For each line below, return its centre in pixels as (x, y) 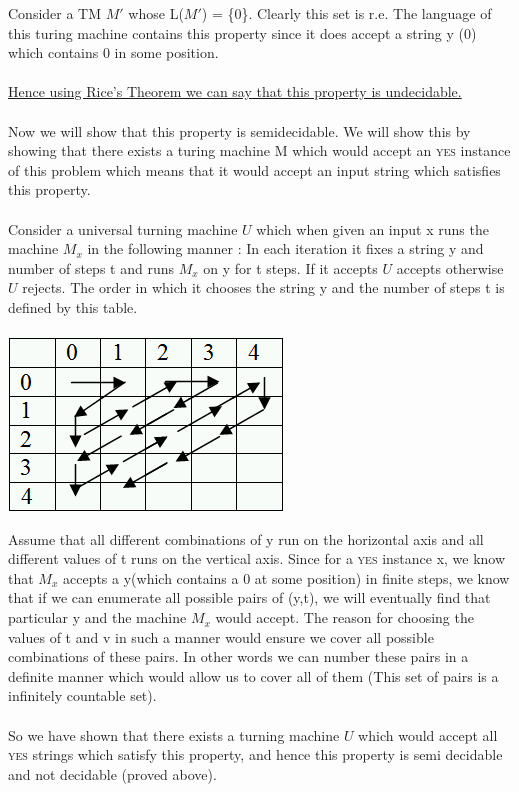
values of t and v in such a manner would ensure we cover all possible (221, 636)
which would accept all (428, 734)
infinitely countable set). (82, 695)
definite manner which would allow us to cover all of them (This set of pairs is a (253, 675)
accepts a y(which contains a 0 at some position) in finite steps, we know (286, 577)
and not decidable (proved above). (112, 773)
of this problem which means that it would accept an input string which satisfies (254, 169)
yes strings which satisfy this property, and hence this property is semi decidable (255, 754)
